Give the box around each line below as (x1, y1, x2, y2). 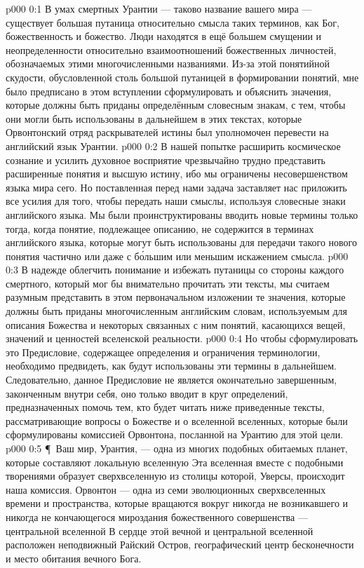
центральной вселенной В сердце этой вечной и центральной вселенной (6, 523, 314, 538)
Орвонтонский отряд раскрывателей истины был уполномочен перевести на (6, 125, 329, 140)
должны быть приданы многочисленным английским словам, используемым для (6, 304, 347, 318)
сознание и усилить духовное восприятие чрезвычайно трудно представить (6, 152, 325, 167)
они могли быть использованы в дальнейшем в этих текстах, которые (6, 111, 302, 126)
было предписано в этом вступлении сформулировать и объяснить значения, (6, 83, 332, 98)
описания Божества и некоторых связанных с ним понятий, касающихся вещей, (6, 317, 346, 332)
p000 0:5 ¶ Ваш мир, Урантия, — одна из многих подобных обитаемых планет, (6, 441, 348, 455)
